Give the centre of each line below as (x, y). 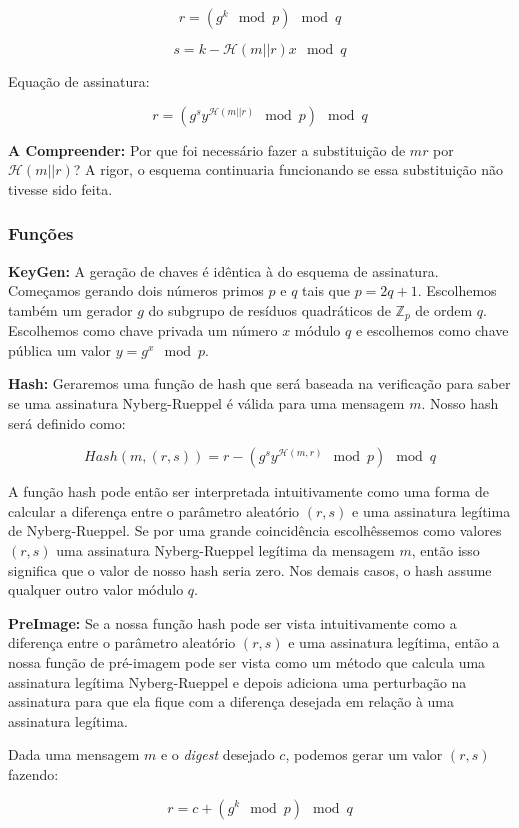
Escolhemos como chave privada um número (143, 330)
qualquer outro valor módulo (96, 589)
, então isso (445, 549)
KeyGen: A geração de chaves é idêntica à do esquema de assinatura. (223, 270)
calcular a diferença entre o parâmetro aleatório (154, 510)
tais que (326, 290)
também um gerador (70, 309)
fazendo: (33, 773)
